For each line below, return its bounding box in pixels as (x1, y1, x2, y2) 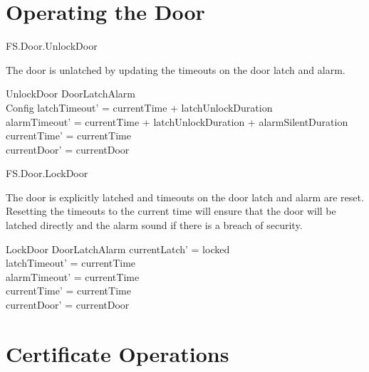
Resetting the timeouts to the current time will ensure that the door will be (6, 203, 336, 218)
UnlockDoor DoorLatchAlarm (6, 86, 135, 101)
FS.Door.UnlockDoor (6, 38, 98, 53)
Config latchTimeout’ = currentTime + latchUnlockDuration (6, 100, 273, 115)
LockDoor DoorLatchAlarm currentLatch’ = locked (6, 241, 230, 256)
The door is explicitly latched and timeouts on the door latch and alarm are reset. (6, 189, 364, 204)
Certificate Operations (6, 339, 229, 368)
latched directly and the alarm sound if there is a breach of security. (6, 218, 303, 233)
